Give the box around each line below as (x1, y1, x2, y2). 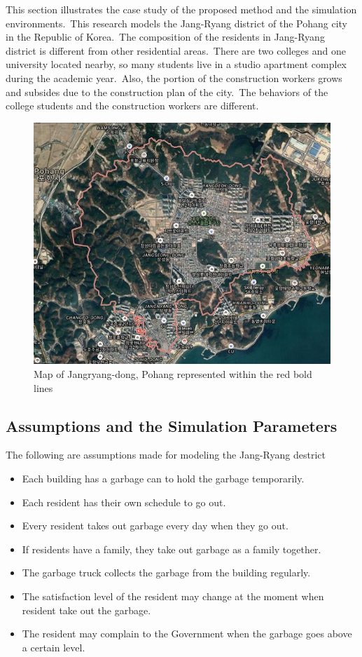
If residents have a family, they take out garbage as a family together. (22, 541, 321, 556)
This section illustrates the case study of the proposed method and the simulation (6, 2, 357, 16)
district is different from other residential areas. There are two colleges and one (6, 43, 346, 57)
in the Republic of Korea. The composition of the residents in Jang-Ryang (6, 29, 325, 44)
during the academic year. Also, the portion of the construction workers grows (6, 70, 342, 85)
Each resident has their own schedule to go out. (22, 494, 226, 509)
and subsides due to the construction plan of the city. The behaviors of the (6, 84, 328, 99)
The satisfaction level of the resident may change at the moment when (22, 588, 324, 603)
